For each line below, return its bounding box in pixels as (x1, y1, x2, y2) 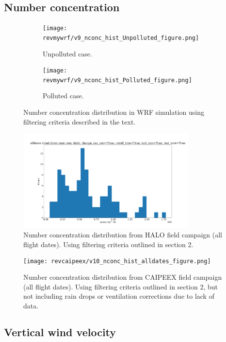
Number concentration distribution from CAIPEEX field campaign (23, 271, 222, 282)
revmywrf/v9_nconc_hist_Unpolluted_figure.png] (43, 34, 199, 41)
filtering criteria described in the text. (23, 116, 136, 126)
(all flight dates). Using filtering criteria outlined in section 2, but (23, 281, 218, 291)
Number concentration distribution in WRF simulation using (23, 107, 204, 117)
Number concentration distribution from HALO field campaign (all (23, 230, 222, 240)
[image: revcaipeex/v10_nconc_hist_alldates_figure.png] (23, 258, 211, 265)
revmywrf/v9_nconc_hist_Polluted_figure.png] (43, 76, 192, 84)
